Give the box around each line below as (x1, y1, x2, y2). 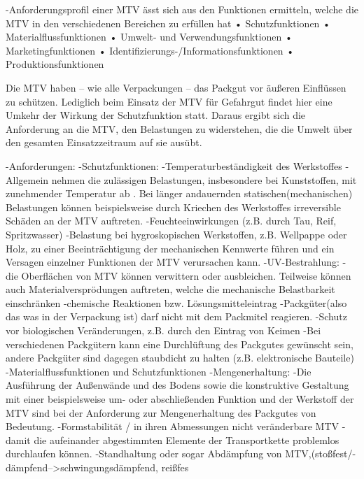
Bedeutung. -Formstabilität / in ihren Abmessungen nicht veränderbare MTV (6, 419, 339, 434)
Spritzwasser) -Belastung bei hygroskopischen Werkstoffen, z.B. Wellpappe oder (6, 227, 347, 241)
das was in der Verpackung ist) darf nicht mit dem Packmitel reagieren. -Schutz (6, 309, 347, 324)
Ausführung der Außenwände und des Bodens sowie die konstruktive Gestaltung (6, 378, 349, 392)
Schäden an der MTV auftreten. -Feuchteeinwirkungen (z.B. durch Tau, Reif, (6, 213, 337, 228)
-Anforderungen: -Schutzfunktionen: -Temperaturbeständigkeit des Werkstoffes (6, 158, 342, 173)
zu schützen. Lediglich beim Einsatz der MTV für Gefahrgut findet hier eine (6, 94, 332, 108)
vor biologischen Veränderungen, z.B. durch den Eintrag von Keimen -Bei (6, 323, 321, 338)
